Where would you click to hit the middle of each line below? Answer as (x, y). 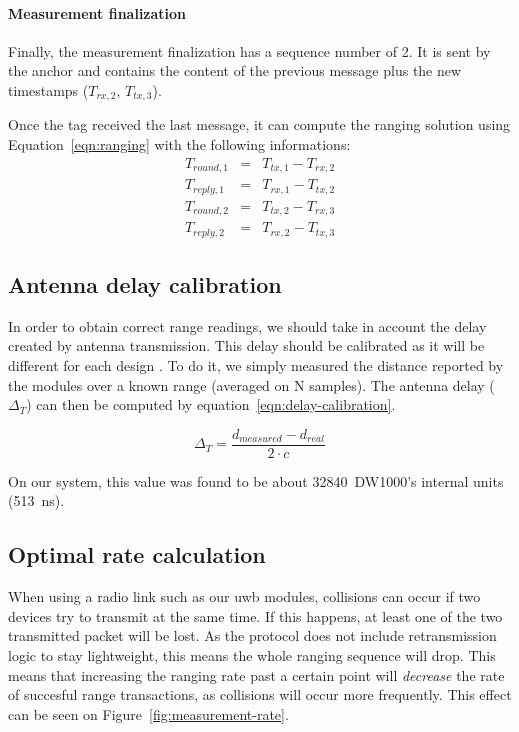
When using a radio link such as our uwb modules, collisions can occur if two (244, 596)
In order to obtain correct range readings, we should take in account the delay (247, 325)
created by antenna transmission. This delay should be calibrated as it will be (246, 345)
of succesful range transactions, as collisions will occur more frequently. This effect (260, 694)
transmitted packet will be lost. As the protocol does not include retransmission (252, 635)
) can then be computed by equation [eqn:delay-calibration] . (211, 404)
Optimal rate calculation (137, 554)
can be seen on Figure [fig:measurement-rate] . (148, 713)
